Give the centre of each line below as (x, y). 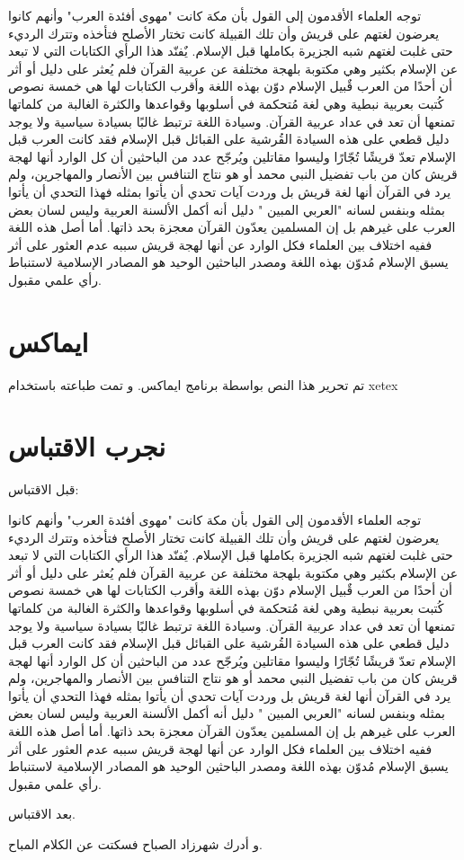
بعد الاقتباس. (42, 814)
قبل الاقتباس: (44, 489)
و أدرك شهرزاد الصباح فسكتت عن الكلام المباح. (135, 844)
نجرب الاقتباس (87, 446)
